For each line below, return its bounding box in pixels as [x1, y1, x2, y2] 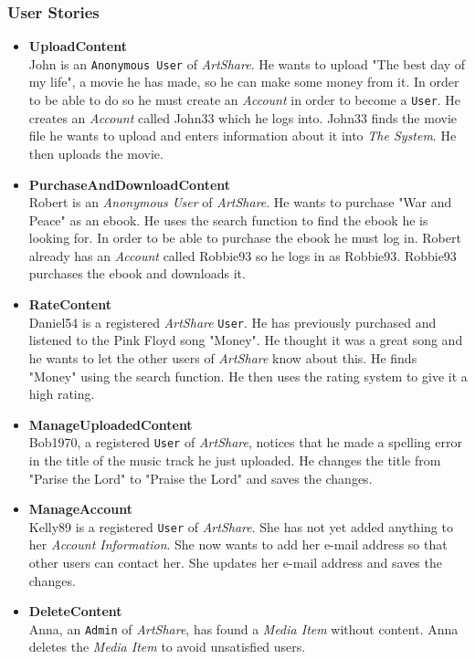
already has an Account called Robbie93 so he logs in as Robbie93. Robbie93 [28, 246, 457, 265]
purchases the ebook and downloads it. [28, 264, 246, 283]
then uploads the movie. [28, 143, 164, 162]
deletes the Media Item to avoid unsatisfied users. [28, 637, 306, 656]
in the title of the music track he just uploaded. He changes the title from [28, 450, 441, 469]
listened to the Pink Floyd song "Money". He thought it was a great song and [28, 330, 463, 350]
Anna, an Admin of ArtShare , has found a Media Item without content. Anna [28, 619, 459, 638]
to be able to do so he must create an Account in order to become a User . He [28, 90, 461, 110]
